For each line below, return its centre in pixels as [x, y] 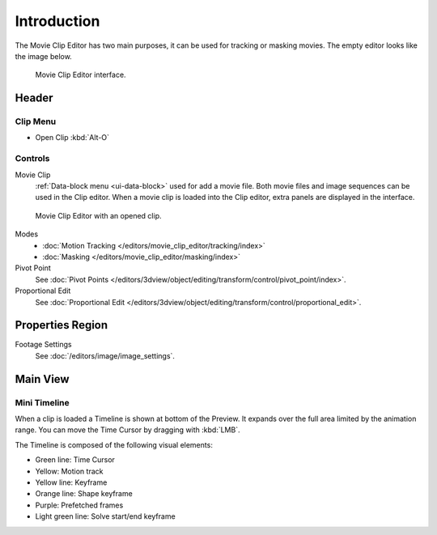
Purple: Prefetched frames [79, 505]
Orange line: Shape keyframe [84, 494]
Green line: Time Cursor [75, 460]
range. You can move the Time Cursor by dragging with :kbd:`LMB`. [127, 430]
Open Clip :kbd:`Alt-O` [72, 138]
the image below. [43, 56]
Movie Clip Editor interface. [81, 75]
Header [34, 98]
